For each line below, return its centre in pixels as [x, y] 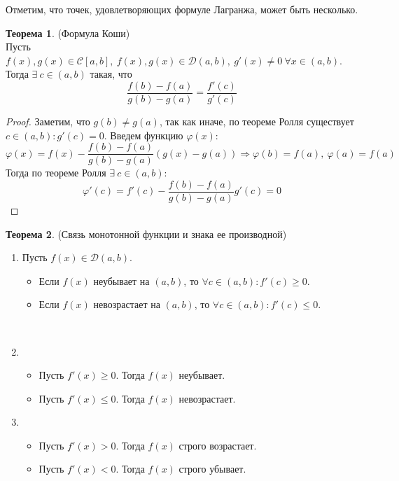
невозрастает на [127, 304]
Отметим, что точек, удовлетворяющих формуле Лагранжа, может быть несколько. [182, 9]
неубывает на [121, 280]
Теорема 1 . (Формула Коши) [68, 33]
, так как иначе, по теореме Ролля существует [257, 121]
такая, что [111, 74]
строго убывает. [212, 469]
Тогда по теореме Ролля [56, 173]
